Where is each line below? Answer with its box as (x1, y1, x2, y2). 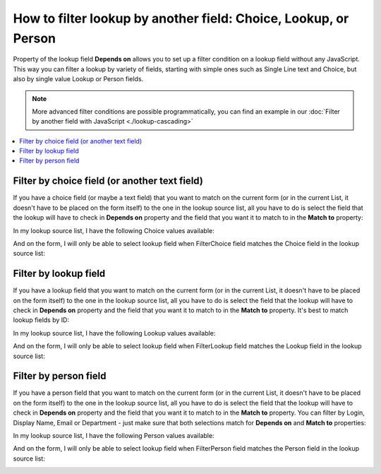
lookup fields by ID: (13, 316, 70, 324)
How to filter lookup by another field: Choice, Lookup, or (13, 11, 349, 26)
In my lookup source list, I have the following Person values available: (13, 432, 214, 440)
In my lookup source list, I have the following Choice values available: (13, 226, 214, 235)
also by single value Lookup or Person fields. (13, 75, 144, 83)
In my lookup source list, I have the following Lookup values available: (13, 328, 216, 337)
